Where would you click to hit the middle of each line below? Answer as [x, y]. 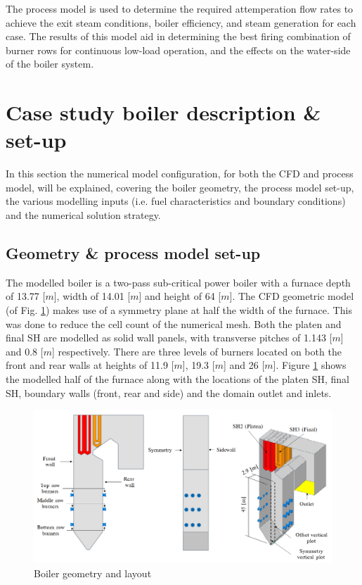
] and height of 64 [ [180, 296]
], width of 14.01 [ [92, 296]
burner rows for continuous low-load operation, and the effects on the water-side [178, 50]
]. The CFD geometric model [292, 296]
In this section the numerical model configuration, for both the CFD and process [180, 174]
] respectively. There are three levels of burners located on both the [196, 351]
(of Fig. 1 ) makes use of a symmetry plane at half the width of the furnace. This [179, 310]
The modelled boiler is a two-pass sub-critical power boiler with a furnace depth [178, 282]
